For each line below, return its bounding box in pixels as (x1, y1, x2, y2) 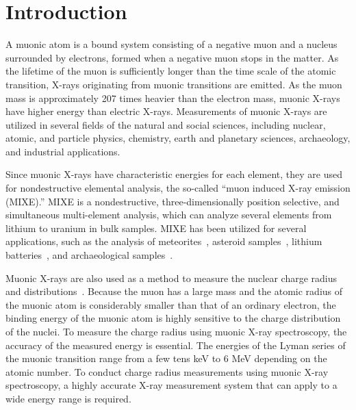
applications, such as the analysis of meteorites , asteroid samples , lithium (5, 234, 322, 248)
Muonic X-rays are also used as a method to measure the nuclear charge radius (5, 270, 338, 285)
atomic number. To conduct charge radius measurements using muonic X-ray (5, 364, 329, 379)
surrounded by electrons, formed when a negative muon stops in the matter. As (5, 50, 339, 64)
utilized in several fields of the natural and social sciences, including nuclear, (5, 117, 326, 131)
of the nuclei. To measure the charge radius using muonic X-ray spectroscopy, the (5, 324, 347, 338)
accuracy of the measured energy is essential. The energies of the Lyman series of (5, 337, 346, 352)
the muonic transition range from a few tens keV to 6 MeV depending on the (5, 351, 327, 366)
